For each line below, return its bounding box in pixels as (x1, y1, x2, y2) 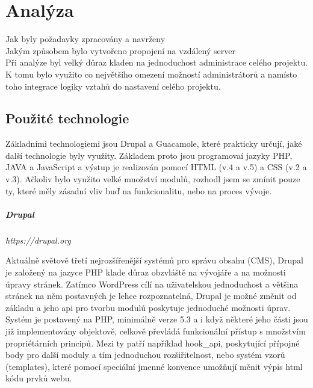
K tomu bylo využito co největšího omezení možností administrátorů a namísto (5, 67, 297, 80)
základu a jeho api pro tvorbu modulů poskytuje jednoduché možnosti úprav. (5, 301, 291, 313)
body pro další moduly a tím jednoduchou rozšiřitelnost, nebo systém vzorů (5, 348, 285, 361)
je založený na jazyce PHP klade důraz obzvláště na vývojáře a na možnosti (5, 266, 286, 279)
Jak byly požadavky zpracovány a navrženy (5, 32, 166, 45)
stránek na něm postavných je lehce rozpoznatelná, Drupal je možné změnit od (5, 289, 297, 302)
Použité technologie (5, 109, 129, 128)
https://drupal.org (5, 233, 71, 246)
